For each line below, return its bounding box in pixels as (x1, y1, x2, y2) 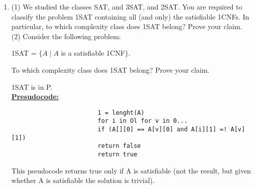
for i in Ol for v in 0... (97, 117, 188, 125)
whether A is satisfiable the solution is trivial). (11, 175, 155, 185)
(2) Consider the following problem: (11, 31, 121, 41)
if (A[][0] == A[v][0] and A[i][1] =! (97, 126, 227, 133)
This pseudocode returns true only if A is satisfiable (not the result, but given (11, 165, 251, 175)
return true (97, 151, 138, 158)
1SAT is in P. (11, 81, 53, 92)
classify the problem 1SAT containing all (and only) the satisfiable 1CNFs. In (11, 11, 249, 22)
